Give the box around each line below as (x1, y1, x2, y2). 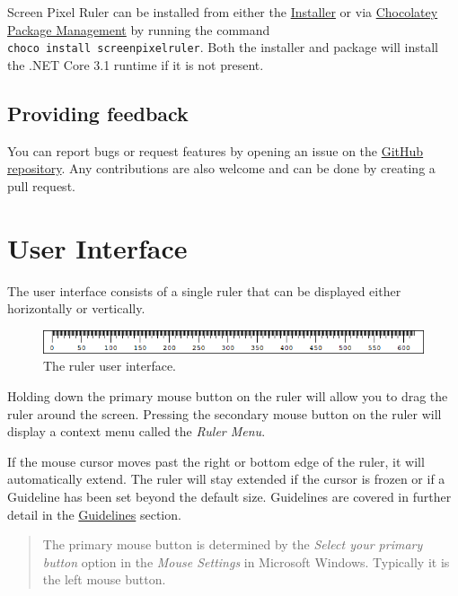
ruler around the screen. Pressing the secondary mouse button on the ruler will (7, 404, 442, 423)
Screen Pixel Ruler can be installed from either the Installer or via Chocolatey (7, 3, 438, 21)
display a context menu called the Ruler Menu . (7, 422, 266, 441)
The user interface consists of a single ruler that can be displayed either (7, 281, 401, 300)
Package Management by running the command (7, 20, 270, 39)
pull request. (7, 176, 75, 195)
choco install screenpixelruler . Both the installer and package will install (7, 38, 438, 57)
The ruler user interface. (43, 356, 177, 375)
